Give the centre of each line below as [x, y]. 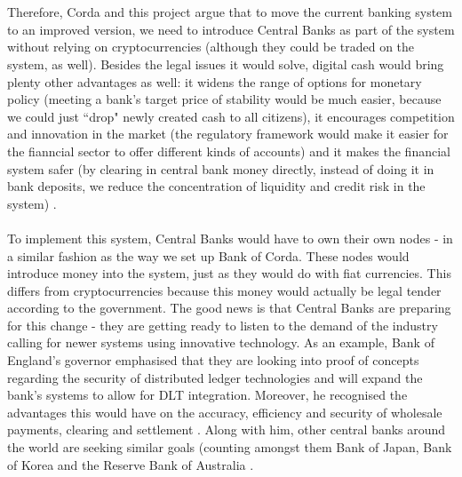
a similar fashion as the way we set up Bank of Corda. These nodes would [208, 255]
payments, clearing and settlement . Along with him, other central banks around [227, 429]
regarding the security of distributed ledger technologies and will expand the [215, 377]
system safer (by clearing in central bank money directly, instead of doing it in [221, 168]
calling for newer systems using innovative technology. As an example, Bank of [221, 342]
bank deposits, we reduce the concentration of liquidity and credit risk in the [216, 186]
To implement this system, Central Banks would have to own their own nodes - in [230, 238]
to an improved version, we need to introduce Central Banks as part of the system [231, 29]
